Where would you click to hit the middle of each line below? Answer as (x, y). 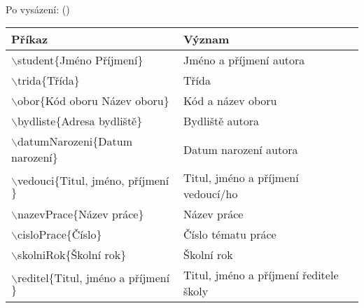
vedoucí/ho (211, 194)
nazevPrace (45, 214)
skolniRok (42, 255)
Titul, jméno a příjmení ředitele (261, 275)
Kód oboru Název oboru (104, 101)
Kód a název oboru (230, 101)
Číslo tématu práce (230, 234)
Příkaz (30, 39)
